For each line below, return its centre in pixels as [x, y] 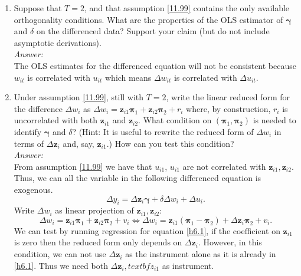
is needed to [274, 120]
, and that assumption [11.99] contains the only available [187, 8]
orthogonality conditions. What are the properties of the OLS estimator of [148, 19]
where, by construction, [228, 108]
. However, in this [230, 242]
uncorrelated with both [56, 120]
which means [128, 77]
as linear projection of [94, 210]
